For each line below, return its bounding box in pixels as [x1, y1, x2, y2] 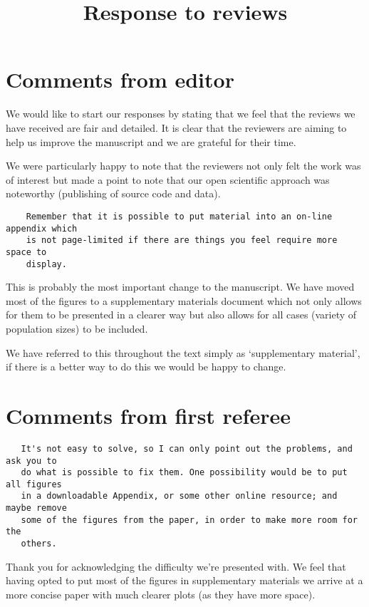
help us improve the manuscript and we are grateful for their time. [6, 134, 296, 149]
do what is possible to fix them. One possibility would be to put [21, 467, 348, 478]
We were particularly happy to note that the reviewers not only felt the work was [6, 158, 361, 173]
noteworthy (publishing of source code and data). [6, 186, 221, 201]
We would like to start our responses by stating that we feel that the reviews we [6, 106, 355, 121]
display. [26, 259, 67, 269]
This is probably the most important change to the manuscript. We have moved [6, 279, 355, 294]
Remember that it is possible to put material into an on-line [26, 211, 333, 222]
